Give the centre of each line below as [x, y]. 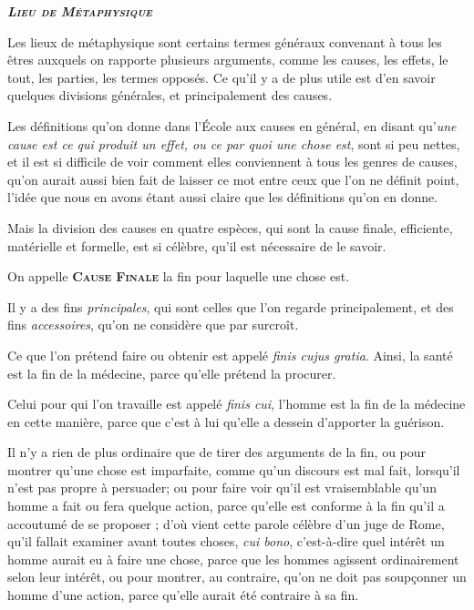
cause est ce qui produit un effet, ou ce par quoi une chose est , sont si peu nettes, [234, 143]
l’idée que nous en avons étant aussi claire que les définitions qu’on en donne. [223, 197]
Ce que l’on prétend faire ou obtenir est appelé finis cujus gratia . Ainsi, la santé [230, 355]
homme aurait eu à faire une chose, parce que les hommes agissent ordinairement [233, 559]
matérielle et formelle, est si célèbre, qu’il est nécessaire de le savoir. [197, 245]
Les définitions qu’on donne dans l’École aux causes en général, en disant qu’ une [232, 125]
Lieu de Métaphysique [80, 11]
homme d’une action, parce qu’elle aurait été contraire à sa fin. [183, 595]
